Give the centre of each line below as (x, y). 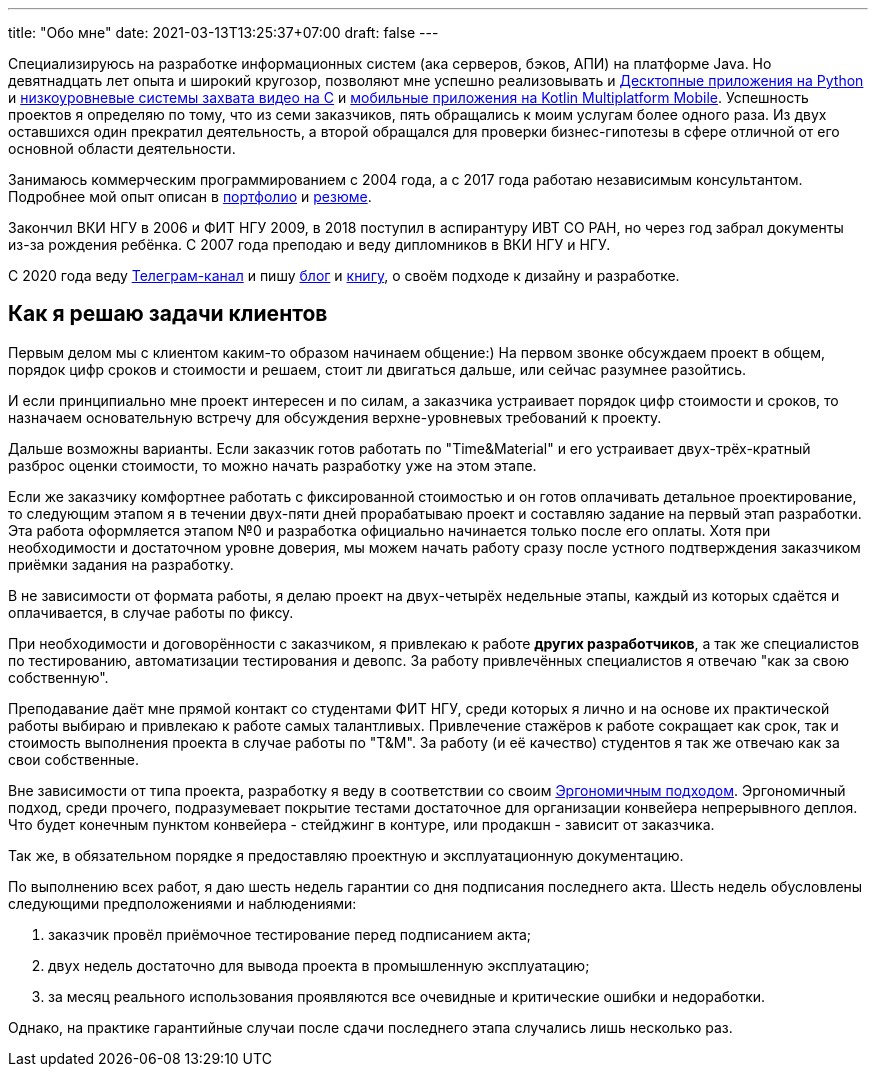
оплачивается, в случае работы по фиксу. (151, 612)
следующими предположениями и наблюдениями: (182, 903)
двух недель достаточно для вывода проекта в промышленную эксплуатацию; (319, 965)
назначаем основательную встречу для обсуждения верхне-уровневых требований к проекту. (335, 417)
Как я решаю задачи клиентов (168, 314)
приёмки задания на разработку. (121, 564)
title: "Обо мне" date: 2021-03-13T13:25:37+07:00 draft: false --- (223, 32)
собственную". (58, 677)
